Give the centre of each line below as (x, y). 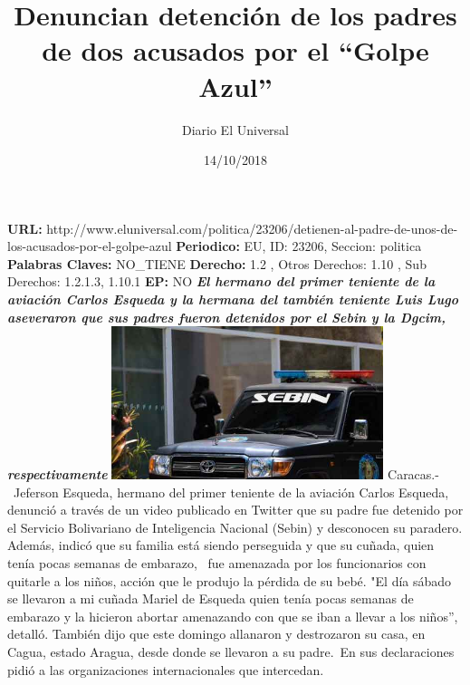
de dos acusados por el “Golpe (235, 50)
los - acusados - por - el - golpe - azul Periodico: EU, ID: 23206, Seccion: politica (215, 246)
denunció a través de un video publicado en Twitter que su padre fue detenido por (235, 510)
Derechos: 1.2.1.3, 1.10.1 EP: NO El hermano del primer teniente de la (221, 281)
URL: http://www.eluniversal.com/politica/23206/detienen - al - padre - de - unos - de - (233, 228)
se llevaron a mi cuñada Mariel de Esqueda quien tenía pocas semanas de (211, 598)
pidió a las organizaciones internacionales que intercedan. (166, 669)
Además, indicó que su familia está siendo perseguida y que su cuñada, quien (221, 545)
